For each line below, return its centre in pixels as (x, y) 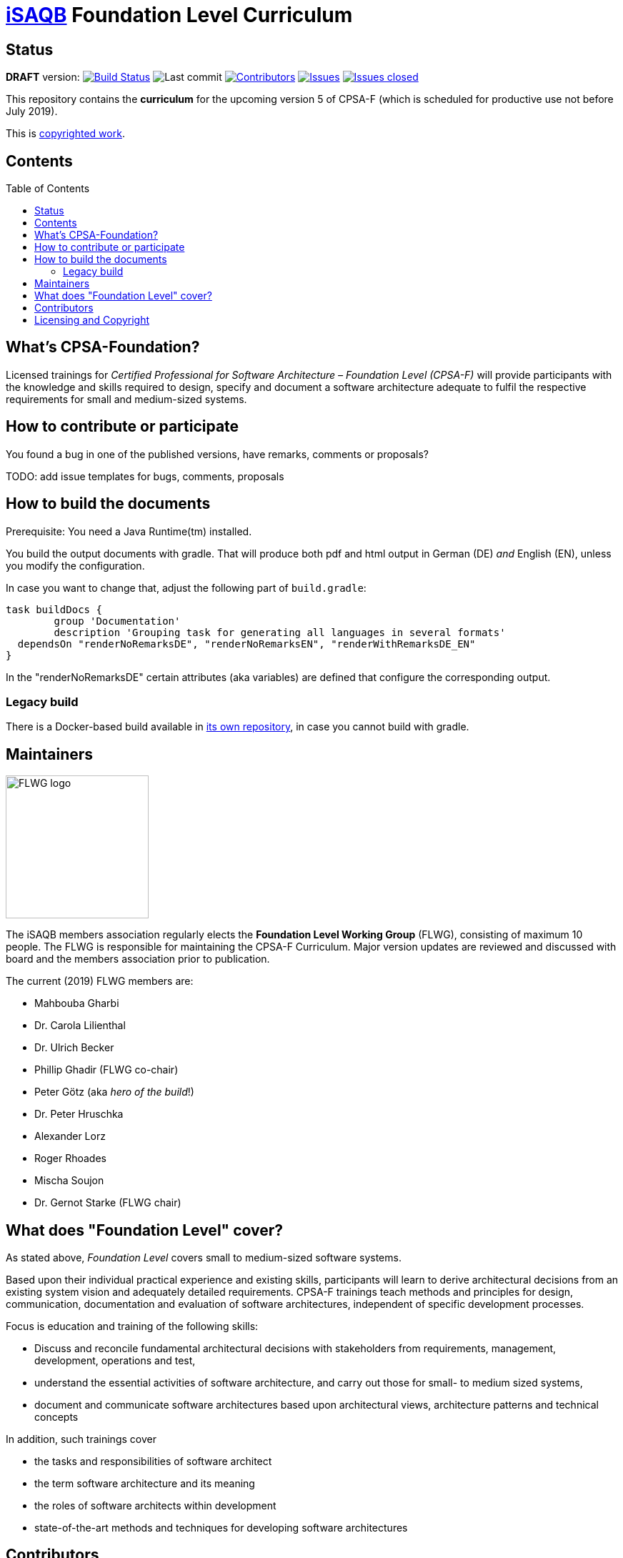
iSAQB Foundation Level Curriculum (179, 15)
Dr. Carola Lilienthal (80, 1026)
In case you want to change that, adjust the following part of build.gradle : (186, 587)
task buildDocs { (54, 609)
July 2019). (32, 111)
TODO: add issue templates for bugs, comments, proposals (145, 476)
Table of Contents (48, 189)
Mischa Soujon (69, 1181)
